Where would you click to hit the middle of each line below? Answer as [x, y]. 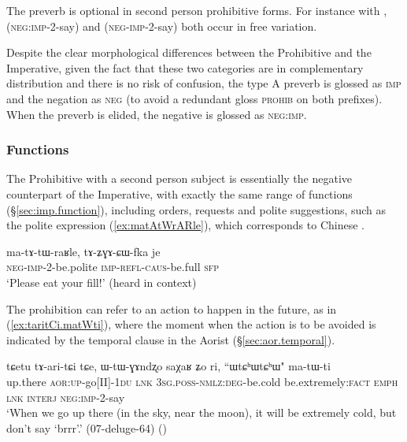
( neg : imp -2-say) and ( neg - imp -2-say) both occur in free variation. [162, 26]
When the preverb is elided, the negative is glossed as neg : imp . [157, 114]
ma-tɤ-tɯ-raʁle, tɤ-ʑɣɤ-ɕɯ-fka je [83, 251]
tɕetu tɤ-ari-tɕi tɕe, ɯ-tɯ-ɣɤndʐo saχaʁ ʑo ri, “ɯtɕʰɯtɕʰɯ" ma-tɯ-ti [168, 366]
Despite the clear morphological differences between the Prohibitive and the [189, 52]
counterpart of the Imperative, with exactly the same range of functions [179, 193]
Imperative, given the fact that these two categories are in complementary [185, 67]
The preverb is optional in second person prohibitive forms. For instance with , [197, 10]
